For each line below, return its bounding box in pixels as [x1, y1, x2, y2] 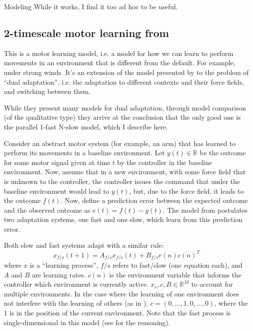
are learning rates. [32, 269, 86, 279]
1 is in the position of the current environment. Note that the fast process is [4, 308, 231, 317]
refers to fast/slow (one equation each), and [112, 260, 243, 270]
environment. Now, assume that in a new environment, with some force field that [4, 166, 246, 177]
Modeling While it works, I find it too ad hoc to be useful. [4, 1, 178, 11]
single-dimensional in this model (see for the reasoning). [4, 317, 170, 327]
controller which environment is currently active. [4, 279, 148, 289]
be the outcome [199, 147, 246, 158]
